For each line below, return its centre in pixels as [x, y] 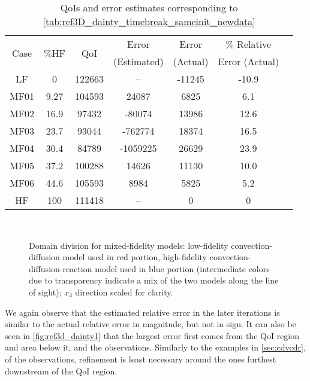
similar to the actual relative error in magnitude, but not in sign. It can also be [151, 324]
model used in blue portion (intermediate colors [182, 268]
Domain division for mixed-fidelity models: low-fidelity [129, 245]
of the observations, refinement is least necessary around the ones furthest [141, 359]
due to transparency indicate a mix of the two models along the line [154, 280]
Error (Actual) [249, 61]
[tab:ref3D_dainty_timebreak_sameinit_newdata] [149, 21]
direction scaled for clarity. [124, 292]
